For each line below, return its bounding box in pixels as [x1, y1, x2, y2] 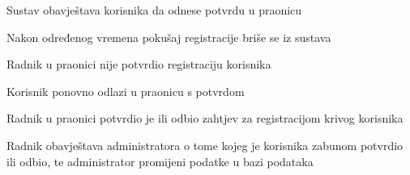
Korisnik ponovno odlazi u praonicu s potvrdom [6, 82, 245, 99]
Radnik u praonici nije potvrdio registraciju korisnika [6, 56, 271, 73]
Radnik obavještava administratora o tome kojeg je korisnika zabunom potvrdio [6, 136, 404, 153]
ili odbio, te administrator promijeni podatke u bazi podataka [6, 152, 314, 169]
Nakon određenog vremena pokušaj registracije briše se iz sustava [6, 28, 331, 45]
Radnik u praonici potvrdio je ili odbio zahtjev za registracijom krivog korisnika [6, 110, 404, 127]
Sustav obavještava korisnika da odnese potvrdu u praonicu [6, 2, 302, 18]
